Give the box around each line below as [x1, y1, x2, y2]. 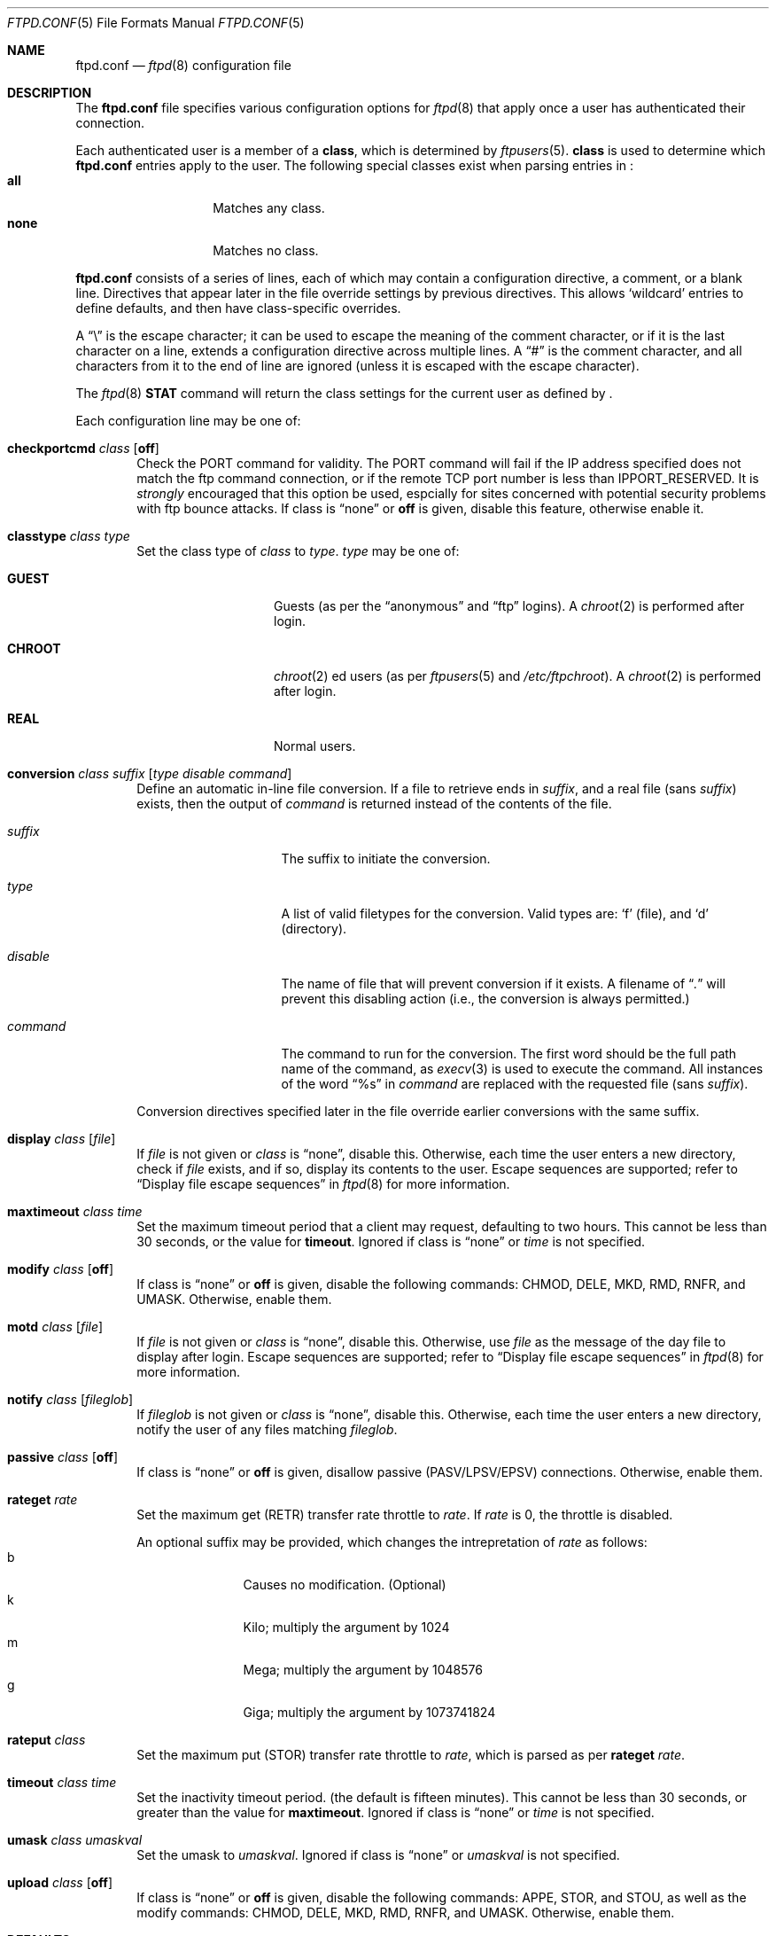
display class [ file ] [7, 1131, 116, 1146]
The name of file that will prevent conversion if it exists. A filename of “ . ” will [281, 976, 726, 991]
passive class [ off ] [7, 1449, 119, 1464]
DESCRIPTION [7, 85, 92, 100]
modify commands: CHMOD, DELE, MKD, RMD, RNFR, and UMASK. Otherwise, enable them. [136, 1905, 675, 1920]
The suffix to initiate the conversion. [281, 851, 491, 866]
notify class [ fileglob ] [7, 1392, 134, 1407]
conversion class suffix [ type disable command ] [7, 766, 292, 781]
